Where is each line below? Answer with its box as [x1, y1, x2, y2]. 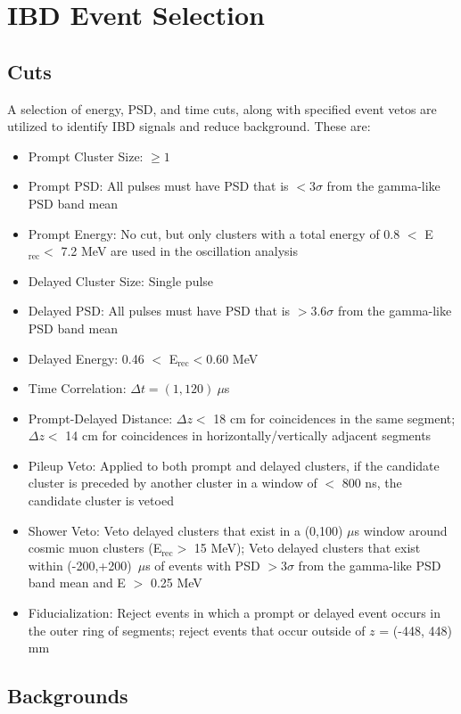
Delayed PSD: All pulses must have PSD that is [28, 301, 291, 320]
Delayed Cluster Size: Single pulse [28, 271, 214, 290]
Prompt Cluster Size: [28, 146, 144, 165]
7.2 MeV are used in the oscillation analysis [61, 242, 299, 260]
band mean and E [28, 573, 126, 592]
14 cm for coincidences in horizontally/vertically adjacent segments [65, 426, 432, 445]
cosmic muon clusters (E [28, 538, 162, 557]
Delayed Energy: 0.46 [28, 349, 144, 367]
